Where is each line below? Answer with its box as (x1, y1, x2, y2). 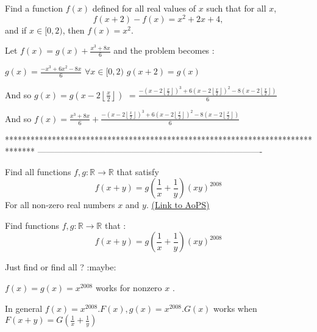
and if (5, 23, 27, 36)
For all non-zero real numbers (5, 198, 115, 211)
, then (62, 23, 85, 36)
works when (213, 301, 257, 314)
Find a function (5, 2, 63, 14)
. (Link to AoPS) (146, 198, 210, 211)
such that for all (206, 2, 266, 14)
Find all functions (5, 165, 71, 178)
